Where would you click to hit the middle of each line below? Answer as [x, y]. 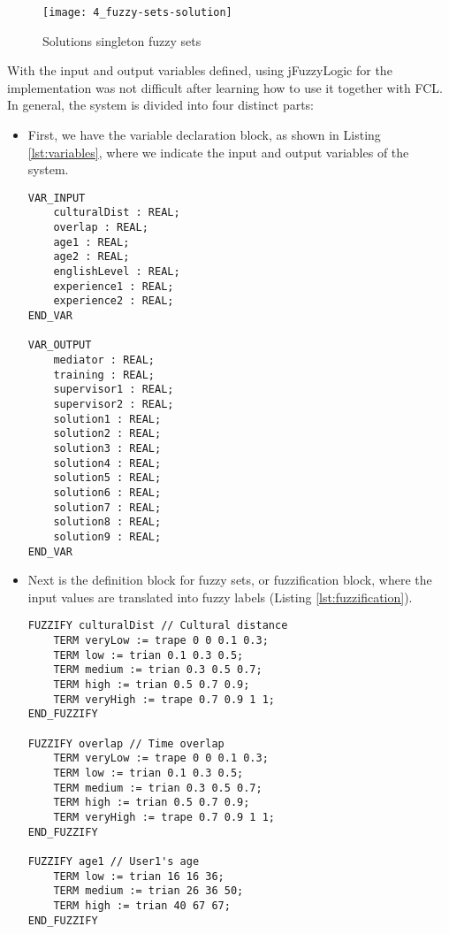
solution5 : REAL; [107, 478]
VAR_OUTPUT [60, 345]
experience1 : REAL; [114, 286]
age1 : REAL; [91, 242]
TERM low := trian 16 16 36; [139, 876]
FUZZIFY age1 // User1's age [114, 861]
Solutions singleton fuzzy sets [122, 40]
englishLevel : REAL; [117, 272]
